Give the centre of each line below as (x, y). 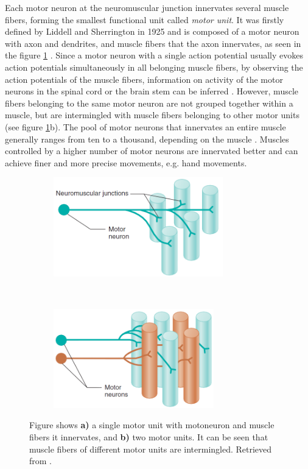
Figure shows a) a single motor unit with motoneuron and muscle (152, 425)
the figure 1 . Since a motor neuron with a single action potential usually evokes (154, 55)
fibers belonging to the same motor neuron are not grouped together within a (149, 103)
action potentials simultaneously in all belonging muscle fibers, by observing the (154, 67)
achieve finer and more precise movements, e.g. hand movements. (126, 162)
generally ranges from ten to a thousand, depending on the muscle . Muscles (147, 139)
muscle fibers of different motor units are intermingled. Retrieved (151, 449)
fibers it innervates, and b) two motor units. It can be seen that (149, 437)
